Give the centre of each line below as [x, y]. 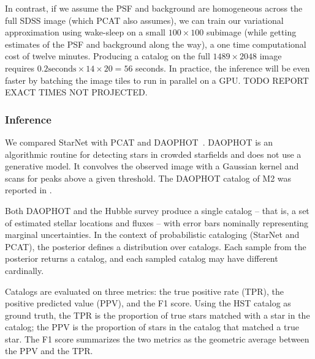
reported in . [28, 190]
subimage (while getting [251, 32]
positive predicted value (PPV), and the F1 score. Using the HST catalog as [148, 303]
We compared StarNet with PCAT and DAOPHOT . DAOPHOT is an [139, 142]
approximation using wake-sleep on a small [85, 32]
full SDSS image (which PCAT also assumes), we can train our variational [144, 20]
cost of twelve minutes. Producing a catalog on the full [108, 56]
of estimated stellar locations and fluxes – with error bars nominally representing [157, 222]
